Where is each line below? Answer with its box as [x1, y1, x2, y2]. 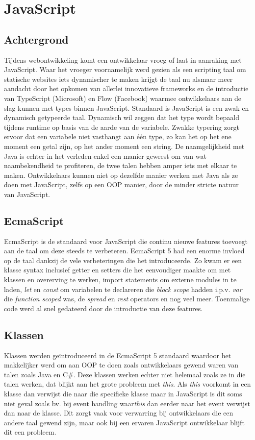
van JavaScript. [4, 189, 50, 199]
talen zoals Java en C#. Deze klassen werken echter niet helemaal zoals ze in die [4, 369, 246, 379]
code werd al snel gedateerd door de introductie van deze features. [4, 303, 203, 313]
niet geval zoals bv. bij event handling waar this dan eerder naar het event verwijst [4, 398, 251, 408]
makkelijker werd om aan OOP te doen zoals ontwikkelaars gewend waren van [4, 360, 239, 370]
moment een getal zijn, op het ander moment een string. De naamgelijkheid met [4, 141, 245, 151]
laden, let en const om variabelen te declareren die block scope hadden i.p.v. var [4, 284, 242, 294]
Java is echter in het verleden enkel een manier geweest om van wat [4, 150, 206, 161]
